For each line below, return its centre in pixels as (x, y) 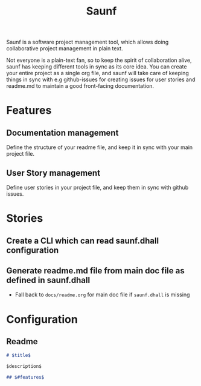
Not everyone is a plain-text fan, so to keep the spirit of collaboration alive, (99, 60)
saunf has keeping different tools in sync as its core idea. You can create (97, 67)
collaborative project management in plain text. (65, 48)
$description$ (24, 367)
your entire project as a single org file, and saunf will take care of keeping (97, 73)
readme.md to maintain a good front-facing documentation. (80, 86)
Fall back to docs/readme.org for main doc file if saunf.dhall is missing (102, 294)
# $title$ (19, 356)
